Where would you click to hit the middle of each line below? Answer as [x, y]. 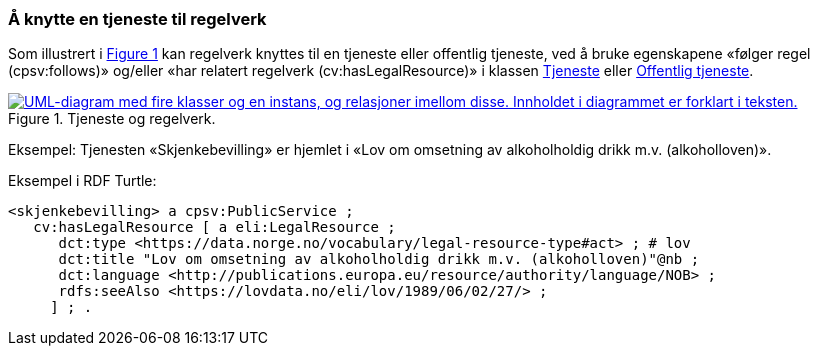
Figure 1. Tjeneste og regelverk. [112, 119]
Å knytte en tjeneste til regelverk [137, 19]
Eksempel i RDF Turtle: [82, 181]
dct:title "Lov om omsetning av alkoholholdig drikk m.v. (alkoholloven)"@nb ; [379, 259]
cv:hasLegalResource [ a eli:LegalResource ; [214, 227]
